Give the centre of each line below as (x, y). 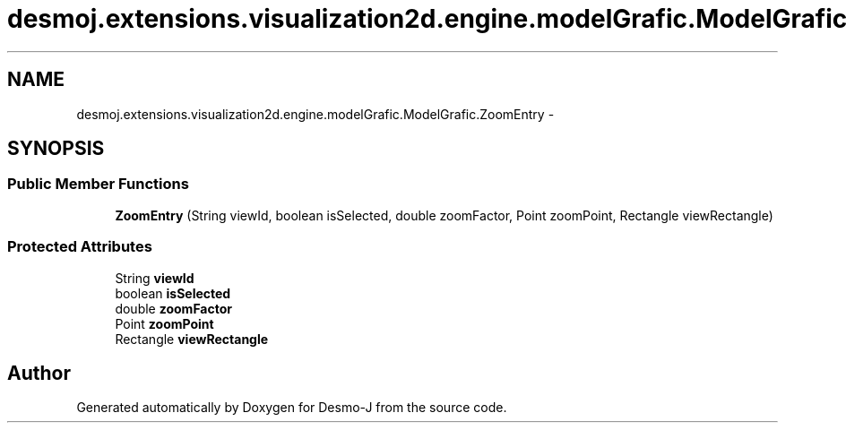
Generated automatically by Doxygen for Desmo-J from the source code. (292, 408)
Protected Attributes (80, 247)
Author (39, 373)
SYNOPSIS (56, 149)
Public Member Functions (98, 184)
